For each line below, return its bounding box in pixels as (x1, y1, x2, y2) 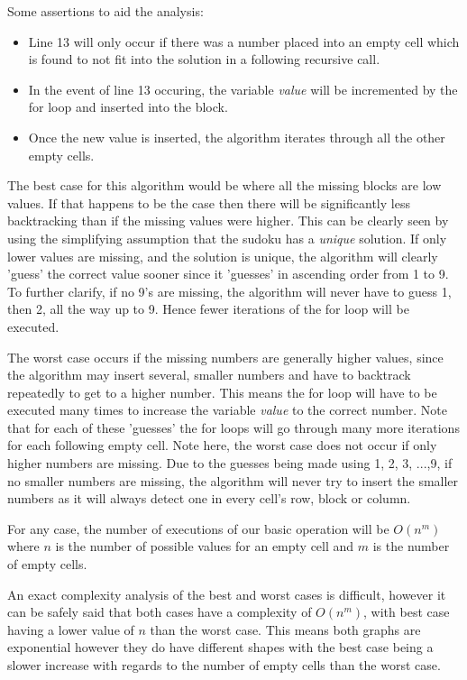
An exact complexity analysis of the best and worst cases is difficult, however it (7, 584, 446, 603)
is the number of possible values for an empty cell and (55, 537, 354, 556)
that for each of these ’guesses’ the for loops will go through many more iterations (7, 418, 460, 436)
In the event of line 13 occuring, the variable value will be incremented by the (28, 79, 458, 98)
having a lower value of (7, 620, 134, 639)
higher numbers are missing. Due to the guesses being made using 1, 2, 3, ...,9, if (7, 454, 453, 473)
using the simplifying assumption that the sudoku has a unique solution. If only (7, 228, 447, 247)
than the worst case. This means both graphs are (150, 620, 421, 639)
